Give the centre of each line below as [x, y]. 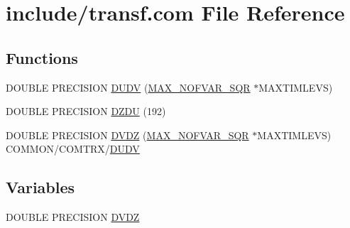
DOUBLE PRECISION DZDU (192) [86, 111]
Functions [42, 57]
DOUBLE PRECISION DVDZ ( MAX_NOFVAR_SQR [127, 135]
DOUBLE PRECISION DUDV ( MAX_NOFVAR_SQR [128, 87]
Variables [40, 187]
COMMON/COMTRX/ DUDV [73, 149]
